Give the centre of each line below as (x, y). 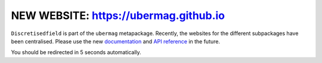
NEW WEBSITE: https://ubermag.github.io (118, 15)
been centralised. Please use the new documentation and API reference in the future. (116, 41)
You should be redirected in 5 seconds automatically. (76, 52)
